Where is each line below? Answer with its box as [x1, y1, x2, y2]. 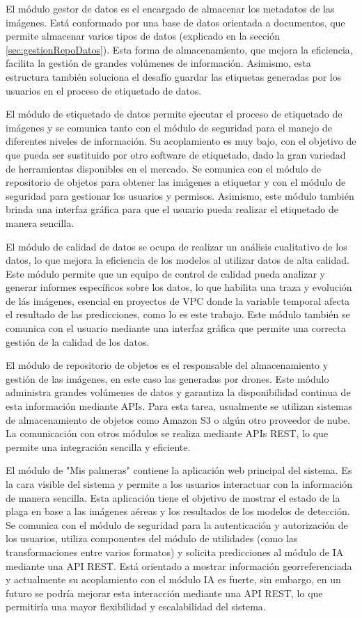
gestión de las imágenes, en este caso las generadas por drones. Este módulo [6, 371, 329, 386]
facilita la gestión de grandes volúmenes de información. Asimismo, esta [6, 56, 311, 70]
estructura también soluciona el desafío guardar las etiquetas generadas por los [6, 69, 342, 84]
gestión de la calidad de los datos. [6, 334, 150, 349]
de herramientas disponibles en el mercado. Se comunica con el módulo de [6, 161, 321, 175]
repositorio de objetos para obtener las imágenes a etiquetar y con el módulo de [6, 175, 346, 189]
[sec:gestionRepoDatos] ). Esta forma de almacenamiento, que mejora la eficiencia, [6, 42, 353, 56]
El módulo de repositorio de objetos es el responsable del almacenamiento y [6, 358, 329, 372]
